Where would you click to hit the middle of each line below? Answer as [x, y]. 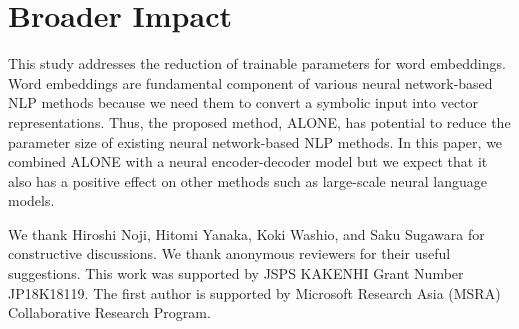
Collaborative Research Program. [109, 312]
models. [31, 200]
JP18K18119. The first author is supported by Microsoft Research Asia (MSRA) [254, 292]
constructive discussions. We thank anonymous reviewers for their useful [229, 253]
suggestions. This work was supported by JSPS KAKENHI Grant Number [236, 273]
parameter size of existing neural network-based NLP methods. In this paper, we [255, 141]
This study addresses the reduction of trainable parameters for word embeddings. [257, 63]
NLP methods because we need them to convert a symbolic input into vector [243, 102]
